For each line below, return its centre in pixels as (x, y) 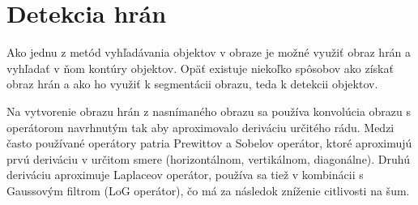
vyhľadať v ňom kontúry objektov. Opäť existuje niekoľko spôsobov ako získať (200, 68)
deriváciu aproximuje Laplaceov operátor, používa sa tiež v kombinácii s (185, 175)
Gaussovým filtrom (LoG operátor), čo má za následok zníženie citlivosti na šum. (208, 190)
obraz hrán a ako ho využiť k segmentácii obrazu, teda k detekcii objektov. (192, 84)
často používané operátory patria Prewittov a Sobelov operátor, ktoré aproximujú (209, 143)
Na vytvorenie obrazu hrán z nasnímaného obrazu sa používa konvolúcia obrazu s (209, 111)
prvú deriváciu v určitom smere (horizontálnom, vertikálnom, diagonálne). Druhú (208, 158)
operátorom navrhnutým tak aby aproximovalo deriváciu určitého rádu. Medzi (200, 127)
